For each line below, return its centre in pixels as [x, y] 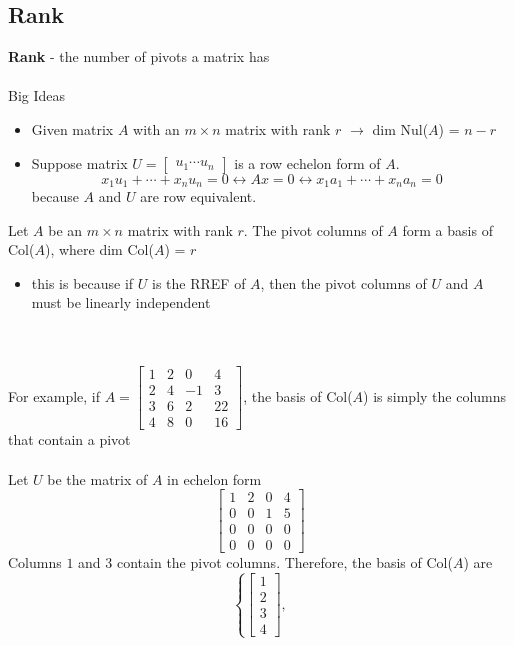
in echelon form [214, 478]
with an [156, 128]
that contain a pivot [69, 439]
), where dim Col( [99, 249]
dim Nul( [400, 128]
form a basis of [447, 229]
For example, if [54, 395]
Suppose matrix [79, 162]
